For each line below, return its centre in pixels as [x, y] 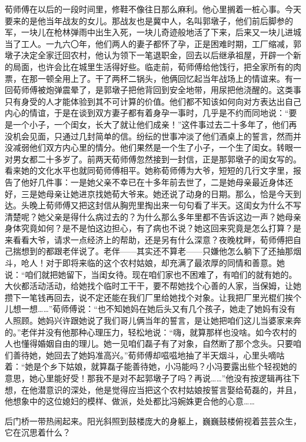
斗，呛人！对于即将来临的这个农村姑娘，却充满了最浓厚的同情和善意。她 [145, 263]
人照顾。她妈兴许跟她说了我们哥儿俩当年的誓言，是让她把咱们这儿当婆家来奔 [153, 320]
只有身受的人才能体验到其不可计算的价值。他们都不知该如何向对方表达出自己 [153, 101]
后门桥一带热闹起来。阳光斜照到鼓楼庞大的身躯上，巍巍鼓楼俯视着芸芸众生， [153, 421]
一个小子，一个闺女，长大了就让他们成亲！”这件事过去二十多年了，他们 [151, 124]
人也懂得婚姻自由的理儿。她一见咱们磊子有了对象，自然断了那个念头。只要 [149, 343]
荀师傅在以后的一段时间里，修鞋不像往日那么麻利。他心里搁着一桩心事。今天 [153, 9]
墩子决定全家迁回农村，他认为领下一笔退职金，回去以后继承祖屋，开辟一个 [149, 55]
